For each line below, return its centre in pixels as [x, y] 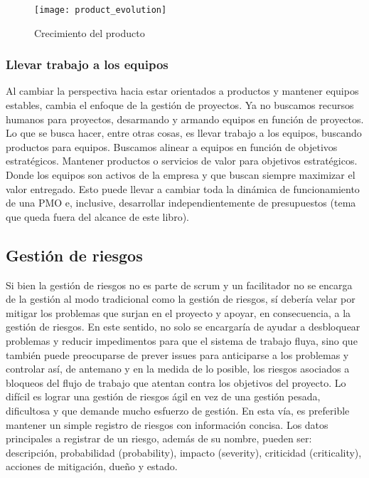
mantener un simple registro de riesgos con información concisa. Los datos [167, 424]
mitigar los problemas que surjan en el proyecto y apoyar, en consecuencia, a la [178, 312]
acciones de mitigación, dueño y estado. [92, 466]
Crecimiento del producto [90, 32]
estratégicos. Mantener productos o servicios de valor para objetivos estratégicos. [182, 161]
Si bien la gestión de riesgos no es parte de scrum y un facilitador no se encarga [179, 285]
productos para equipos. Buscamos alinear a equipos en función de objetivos [172, 146]
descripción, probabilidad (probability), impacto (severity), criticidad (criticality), [184, 452]
